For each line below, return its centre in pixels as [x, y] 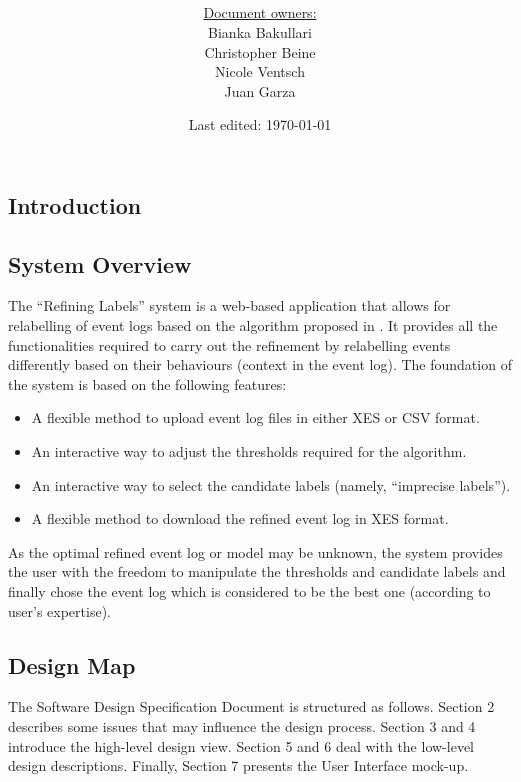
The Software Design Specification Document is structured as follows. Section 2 [251, 706]
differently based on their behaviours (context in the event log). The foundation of [260, 364]
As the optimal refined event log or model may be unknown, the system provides [255, 551]
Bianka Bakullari [260, 31]
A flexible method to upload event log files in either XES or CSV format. [255, 417]
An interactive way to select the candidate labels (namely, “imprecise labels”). [271, 484]
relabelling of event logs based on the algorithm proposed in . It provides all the [253, 325]
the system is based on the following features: [147, 383]
